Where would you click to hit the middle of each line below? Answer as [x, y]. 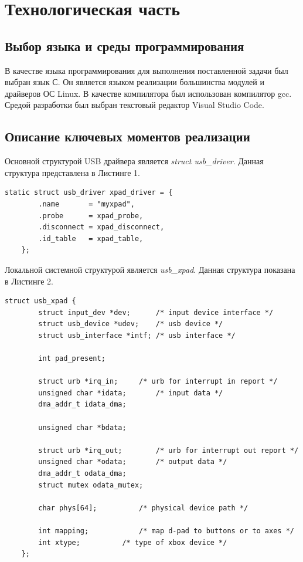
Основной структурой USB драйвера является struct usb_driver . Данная [134, 161]
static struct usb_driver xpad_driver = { [89, 193]
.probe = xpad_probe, [91, 216]
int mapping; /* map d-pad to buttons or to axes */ [166, 531]
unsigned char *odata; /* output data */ [133, 462]
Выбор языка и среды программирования [125, 45]
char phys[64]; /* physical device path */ [143, 508]
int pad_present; [72, 359]
